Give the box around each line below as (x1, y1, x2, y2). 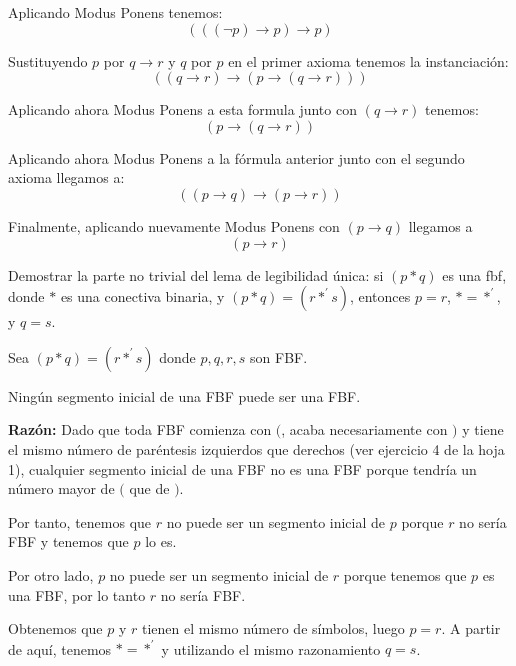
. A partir (441, 618, 501, 639)
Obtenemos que (8, 618, 103, 639)
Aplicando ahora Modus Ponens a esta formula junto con (8, 99, 357, 120)
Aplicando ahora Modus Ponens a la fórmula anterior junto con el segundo (8, 147, 465, 168)
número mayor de (8, 478, 115, 499)
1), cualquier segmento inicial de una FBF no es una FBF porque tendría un (8, 458, 477, 479)
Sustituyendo (8, 50, 88, 71)
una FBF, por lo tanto (8, 584, 146, 605)
